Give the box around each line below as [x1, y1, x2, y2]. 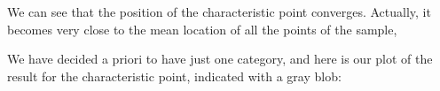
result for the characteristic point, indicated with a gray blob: [7, 66, 342, 85]
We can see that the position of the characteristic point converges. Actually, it [7, 3, 431, 20]
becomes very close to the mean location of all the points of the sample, [7, 19, 397, 38]
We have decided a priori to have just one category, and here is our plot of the [7, 49, 433, 68]
